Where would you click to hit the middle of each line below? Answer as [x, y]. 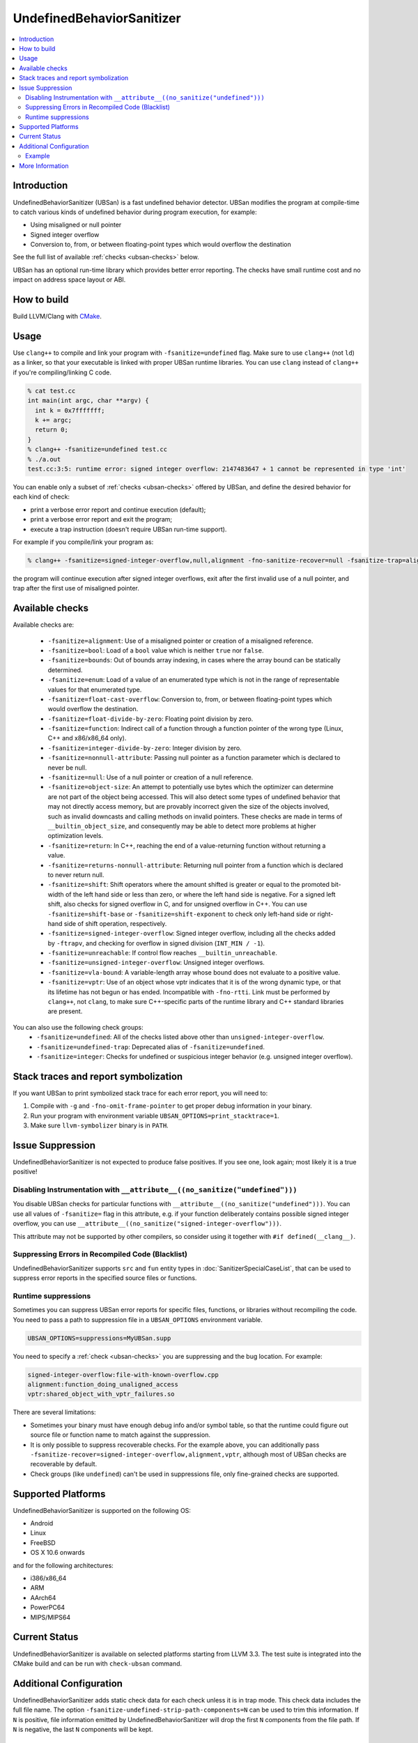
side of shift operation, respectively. [115, 923]
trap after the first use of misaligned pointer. [76, 588]
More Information [44, 166]
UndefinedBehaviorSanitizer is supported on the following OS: [102, 1510]
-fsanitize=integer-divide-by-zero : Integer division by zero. [145, 748]
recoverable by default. [64, 1464]
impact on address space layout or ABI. [69, 280]
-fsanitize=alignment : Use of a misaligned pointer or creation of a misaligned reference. [180, 641]
